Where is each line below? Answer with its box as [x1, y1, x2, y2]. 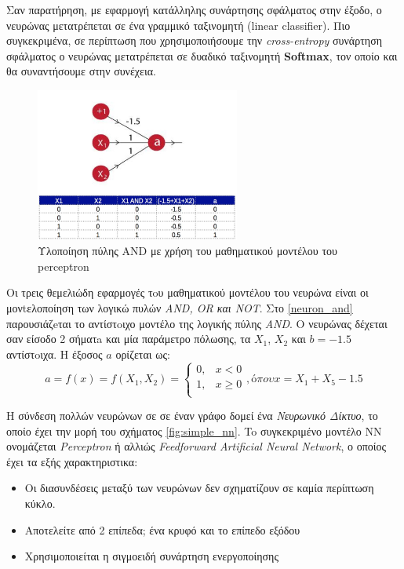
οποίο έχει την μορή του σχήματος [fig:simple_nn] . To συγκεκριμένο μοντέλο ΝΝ [6, 422, 382, 439]
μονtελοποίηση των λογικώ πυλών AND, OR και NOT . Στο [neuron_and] [6, 300, 353, 316]
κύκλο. [24, 495, 56, 511]
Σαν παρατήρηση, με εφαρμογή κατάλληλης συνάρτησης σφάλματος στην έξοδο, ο [6, 2, 382, 17]
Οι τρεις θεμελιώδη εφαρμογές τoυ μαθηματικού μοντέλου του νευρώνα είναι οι [6, 284, 369, 301]
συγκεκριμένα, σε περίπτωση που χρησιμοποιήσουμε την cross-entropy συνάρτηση [6, 32, 382, 49]
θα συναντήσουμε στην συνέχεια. [6, 63, 156, 79]
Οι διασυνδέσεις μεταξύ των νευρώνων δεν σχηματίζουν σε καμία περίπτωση [24, 480, 374, 496]
